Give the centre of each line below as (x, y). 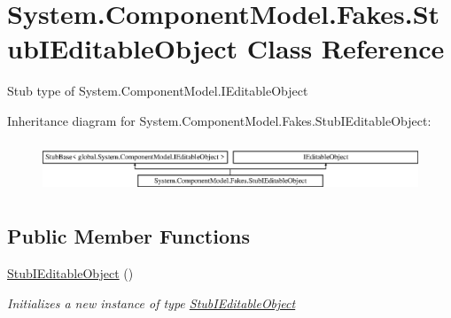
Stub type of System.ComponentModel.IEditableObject (158, 91)
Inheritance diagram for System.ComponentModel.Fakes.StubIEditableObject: (219, 120)
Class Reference (346, 48)
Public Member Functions (128, 236)
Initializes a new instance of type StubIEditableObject (152, 302)
